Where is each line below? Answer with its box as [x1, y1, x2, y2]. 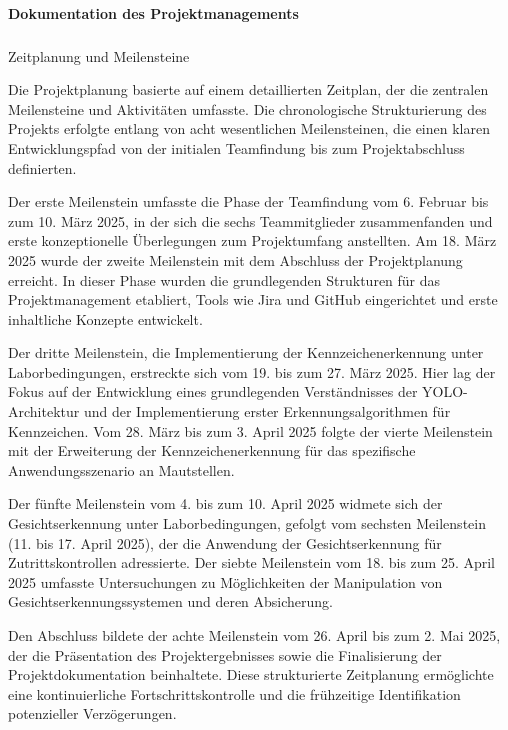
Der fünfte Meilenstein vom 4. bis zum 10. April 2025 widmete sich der [8, 493, 443, 514]
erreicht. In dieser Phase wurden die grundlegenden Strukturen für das [8, 269, 441, 290]
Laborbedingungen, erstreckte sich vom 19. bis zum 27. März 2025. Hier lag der [8, 361, 496, 382]
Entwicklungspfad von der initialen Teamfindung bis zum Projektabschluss [8, 137, 465, 158]
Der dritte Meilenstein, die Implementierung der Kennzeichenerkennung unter [8, 342, 484, 363]
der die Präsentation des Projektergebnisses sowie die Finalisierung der [8, 644, 442, 665]
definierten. [8, 157, 77, 178]
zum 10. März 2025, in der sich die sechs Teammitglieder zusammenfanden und [8, 210, 493, 231]
